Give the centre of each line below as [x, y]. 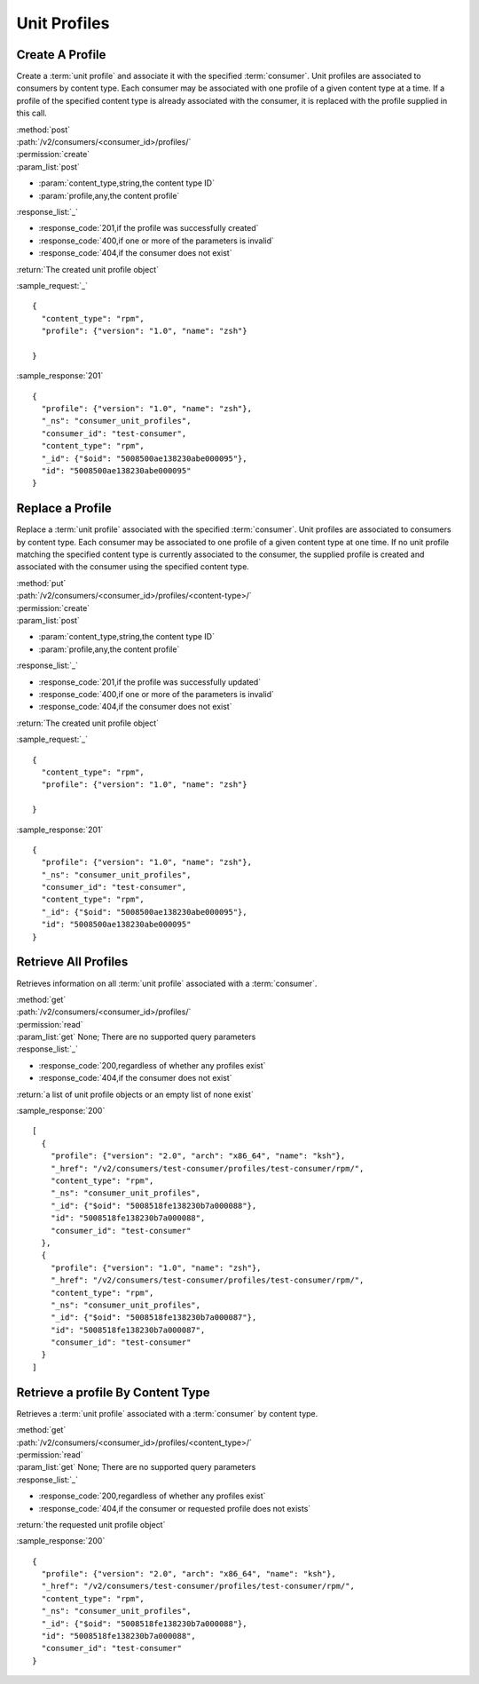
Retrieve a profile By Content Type [113, 1392]
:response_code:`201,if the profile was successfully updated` [150, 682]
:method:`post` [43, 130]
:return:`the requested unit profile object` [91, 1524]
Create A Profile [61, 55]
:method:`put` [41, 583]
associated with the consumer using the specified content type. [133, 567]
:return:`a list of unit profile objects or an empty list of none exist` [135, 1094]
